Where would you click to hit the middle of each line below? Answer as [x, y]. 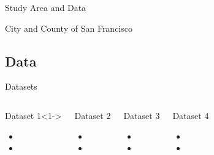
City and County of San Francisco [69, 28]
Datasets [21, 86]
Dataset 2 [93, 115]
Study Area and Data [46, 7]
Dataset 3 [142, 115]
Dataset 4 [191, 115]
